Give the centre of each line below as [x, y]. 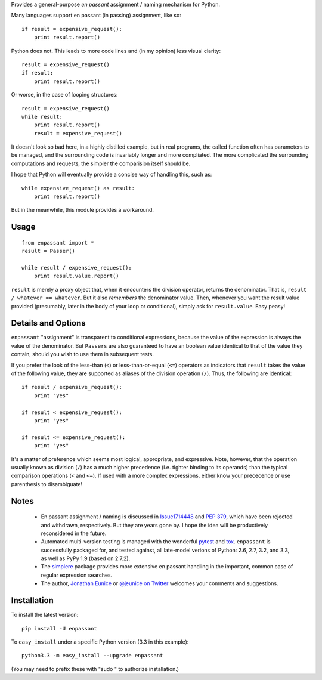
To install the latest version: [45, 615]
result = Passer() [49, 251]
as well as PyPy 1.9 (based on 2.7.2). [86, 558]
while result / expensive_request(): [77, 268]
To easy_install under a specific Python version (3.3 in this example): [100, 642]
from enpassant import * [58, 242]
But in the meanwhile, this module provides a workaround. [83, 210]
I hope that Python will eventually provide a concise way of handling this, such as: [112, 174]
